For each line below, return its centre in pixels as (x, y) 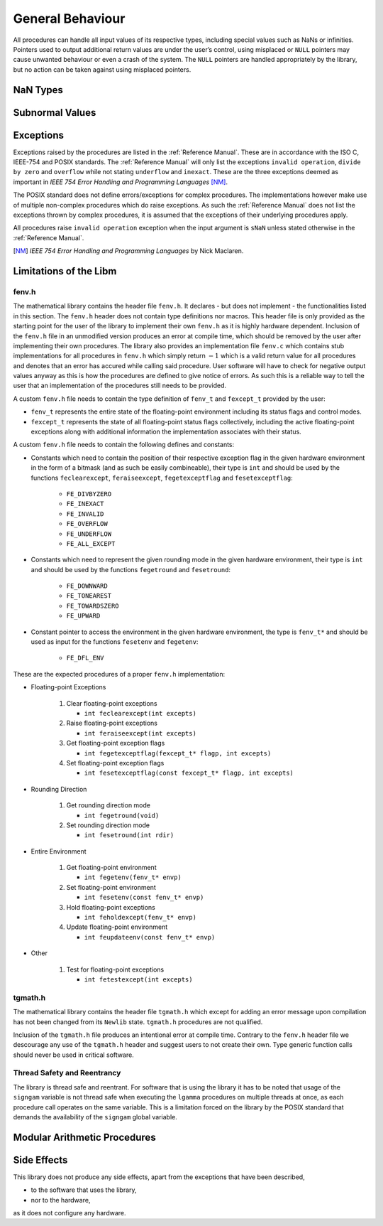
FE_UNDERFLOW (89, 534)
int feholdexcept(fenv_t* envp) (140, 918)
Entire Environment (59, 851)
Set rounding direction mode (108, 825)
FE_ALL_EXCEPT (91, 543)
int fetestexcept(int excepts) (138, 979)
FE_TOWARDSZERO (93, 606)
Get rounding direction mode (108, 805)
